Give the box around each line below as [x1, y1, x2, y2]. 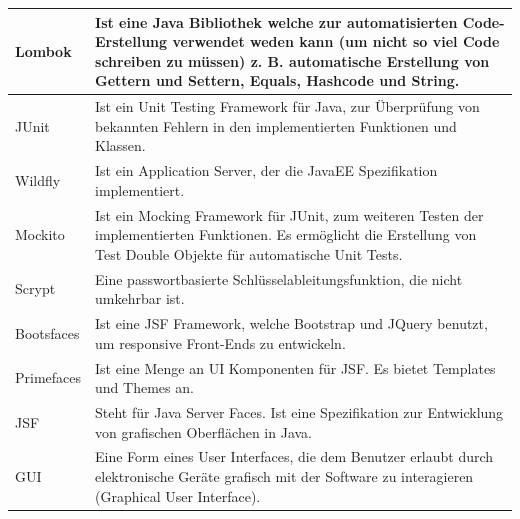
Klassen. [95, 135, 146, 156]
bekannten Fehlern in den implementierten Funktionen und [95, 115, 457, 136]
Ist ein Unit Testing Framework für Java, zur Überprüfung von [95, 96, 480, 117]
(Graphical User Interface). [95, 485, 261, 506]
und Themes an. [95, 377, 194, 398]
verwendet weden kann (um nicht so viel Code [172, 31, 500, 52]
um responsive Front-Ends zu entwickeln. [95, 332, 346, 353]
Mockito [15, 224, 65, 245]
